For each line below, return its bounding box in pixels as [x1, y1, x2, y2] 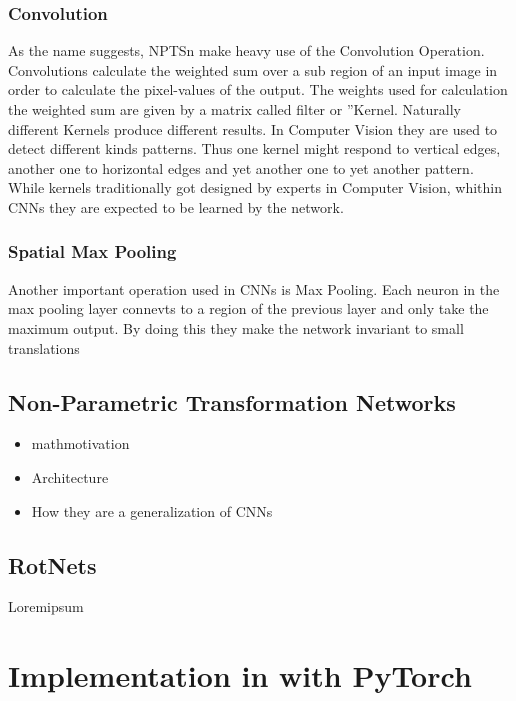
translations [8, 337, 80, 358]
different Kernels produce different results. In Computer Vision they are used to [8, 118, 498, 139]
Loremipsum [8, 596, 84, 617]
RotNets [8, 549, 97, 580]
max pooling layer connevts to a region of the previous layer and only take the [8, 298, 489, 319]
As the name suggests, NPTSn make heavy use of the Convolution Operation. [8, 40, 485, 61]
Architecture [31, 466, 109, 487]
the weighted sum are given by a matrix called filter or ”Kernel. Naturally [8, 99, 461, 119]
